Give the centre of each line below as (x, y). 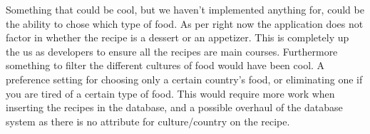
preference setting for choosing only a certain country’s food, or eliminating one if (184, 79)
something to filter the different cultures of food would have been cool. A (165, 65)
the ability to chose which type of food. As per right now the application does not (185, 23)
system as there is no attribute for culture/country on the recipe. (148, 121)
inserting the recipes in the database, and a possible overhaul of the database (174, 107)
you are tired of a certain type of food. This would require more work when (170, 93)
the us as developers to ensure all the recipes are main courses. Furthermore (172, 51)
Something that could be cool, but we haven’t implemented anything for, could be (185, 9)
